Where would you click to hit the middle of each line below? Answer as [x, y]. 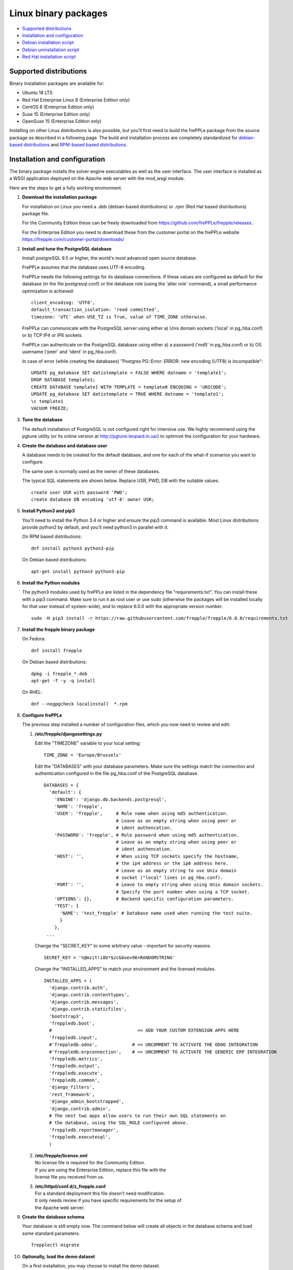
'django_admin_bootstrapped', [87, 1102]
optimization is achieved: [48, 291]
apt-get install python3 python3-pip [78, 571]
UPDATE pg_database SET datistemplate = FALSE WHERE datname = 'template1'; [129, 373]
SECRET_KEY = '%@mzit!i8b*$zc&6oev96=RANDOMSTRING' [109, 957]
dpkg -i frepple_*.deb [59, 674]
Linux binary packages [58, 13]
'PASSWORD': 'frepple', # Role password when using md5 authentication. [147, 835]
